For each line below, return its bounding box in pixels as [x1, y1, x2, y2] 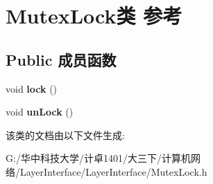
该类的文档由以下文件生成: [6, 127, 125, 142]
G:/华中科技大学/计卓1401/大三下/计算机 [6, 151, 191, 165]
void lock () [6, 81, 58, 95]
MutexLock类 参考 [6, 1, 182, 30]
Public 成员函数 [6, 48, 117, 70]
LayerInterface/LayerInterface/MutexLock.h [19, 164, 207, 178]
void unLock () [6, 104, 74, 119]
